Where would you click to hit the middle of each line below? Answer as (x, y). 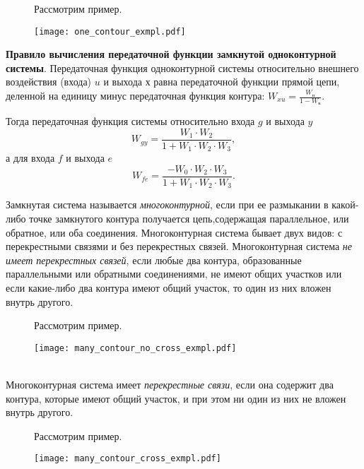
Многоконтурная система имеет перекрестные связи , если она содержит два (170, 385)
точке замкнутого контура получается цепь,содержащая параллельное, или (189, 219)
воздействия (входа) (49, 82)
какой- (345, 204)
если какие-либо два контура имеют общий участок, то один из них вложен (169, 288)
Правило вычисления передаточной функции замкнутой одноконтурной (171, 54)
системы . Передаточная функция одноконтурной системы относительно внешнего (182, 67)
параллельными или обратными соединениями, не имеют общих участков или (174, 274)
